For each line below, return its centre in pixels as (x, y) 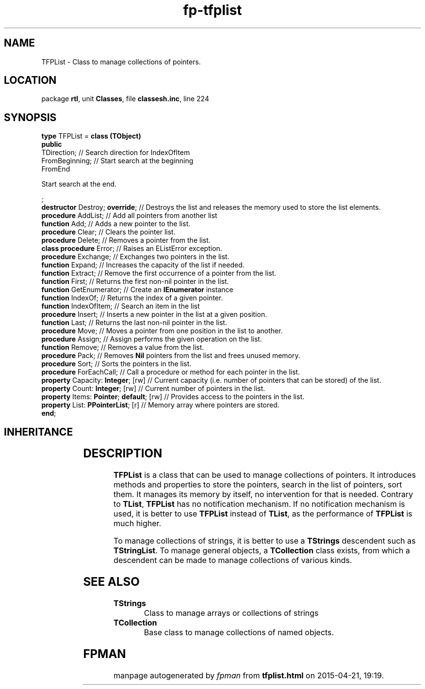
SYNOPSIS (30, 117)
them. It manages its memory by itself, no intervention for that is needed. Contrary (263, 494)
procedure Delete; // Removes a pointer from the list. (126, 240)
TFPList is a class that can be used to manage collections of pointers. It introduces (265, 475)
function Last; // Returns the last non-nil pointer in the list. (134, 323)
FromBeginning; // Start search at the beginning (117, 161)
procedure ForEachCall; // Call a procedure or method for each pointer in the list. (171, 372)
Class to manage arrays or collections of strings (231, 613)
